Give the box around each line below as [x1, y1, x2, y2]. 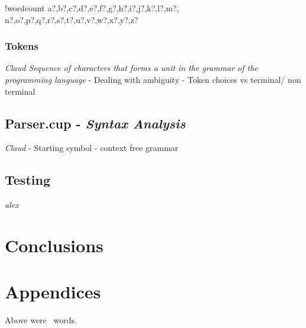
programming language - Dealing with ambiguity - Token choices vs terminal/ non [5, 73, 301, 85]
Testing [5, 171, 50, 189]
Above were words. [5, 314, 77, 326]
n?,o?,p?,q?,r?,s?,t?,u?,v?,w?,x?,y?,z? [5, 13, 138, 25]
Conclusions [5, 233, 104, 257]
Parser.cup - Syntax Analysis [5, 114, 186, 132]
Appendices [5, 279, 101, 304]
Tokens [5, 38, 38, 53]
